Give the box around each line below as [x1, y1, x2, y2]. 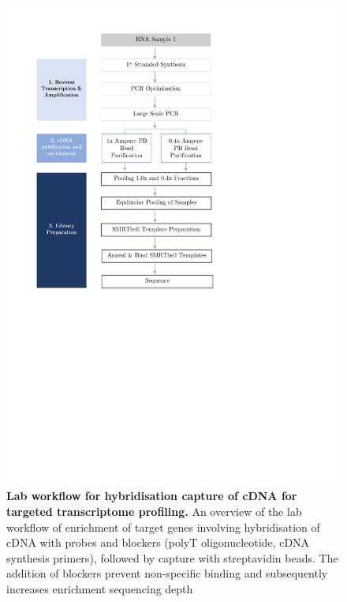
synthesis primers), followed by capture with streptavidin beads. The [6, 549, 338, 566]
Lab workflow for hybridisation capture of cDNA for [6, 487, 297, 504]
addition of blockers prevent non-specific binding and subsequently [6, 565, 328, 581]
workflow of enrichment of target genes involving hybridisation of [6, 518, 320, 535]
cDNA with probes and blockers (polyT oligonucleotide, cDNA [6, 534, 310, 551]
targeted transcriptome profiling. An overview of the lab [6, 502, 302, 519]
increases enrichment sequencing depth [6, 580, 193, 596]
